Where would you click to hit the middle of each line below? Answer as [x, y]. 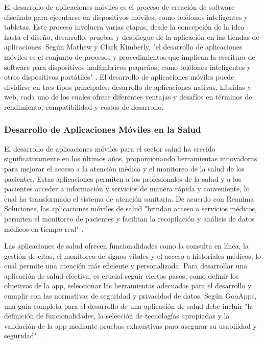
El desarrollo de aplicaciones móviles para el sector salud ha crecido [110, 148]
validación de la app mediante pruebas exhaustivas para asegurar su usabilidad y [130, 325]
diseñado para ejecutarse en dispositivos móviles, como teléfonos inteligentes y [126, 17]
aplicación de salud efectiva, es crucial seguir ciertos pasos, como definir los [122, 275]
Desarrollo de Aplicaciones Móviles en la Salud [103, 129]
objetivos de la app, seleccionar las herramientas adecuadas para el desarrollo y [128, 286]
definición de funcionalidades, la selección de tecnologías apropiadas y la [117, 316]
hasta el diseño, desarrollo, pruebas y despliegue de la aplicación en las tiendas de [132, 36]
